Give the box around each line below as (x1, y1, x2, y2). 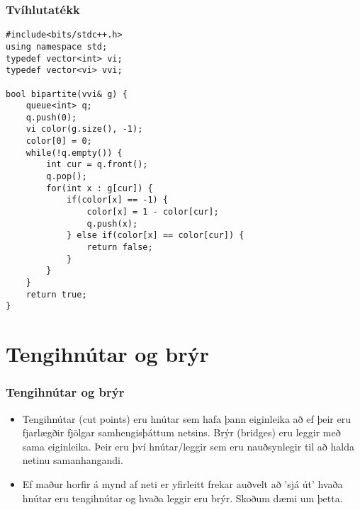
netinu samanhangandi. (22, 453, 123, 467)
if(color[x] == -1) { (66, 195, 169, 205)
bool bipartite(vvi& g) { (6, 89, 128, 99)
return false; (86, 242, 153, 253)
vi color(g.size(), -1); (26, 124, 143, 135)
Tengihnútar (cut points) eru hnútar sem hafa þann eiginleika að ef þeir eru (22, 411, 351, 426)
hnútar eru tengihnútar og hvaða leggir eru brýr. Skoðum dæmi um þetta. (22, 490, 343, 505)
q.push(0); (26, 112, 77, 123)
